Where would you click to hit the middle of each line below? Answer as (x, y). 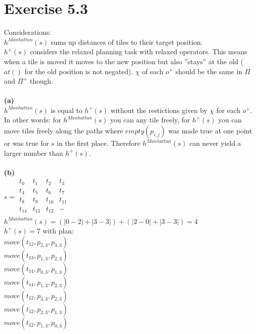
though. (41, 81)
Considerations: (28, 32)
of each (153, 71)
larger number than (34, 153)
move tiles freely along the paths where (64, 131)
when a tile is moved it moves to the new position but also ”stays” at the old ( (124, 61)
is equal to (67, 110)
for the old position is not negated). (79, 71)
